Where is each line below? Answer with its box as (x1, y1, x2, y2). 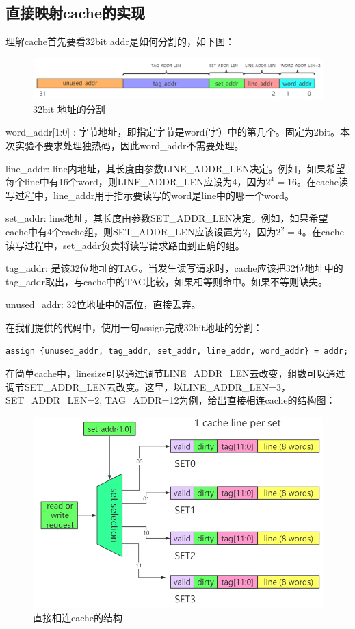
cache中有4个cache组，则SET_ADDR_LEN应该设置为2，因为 (5, 224, 276, 238)
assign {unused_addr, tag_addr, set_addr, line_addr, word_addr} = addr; (5, 346, 349, 356)
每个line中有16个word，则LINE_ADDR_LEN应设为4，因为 (5, 175, 266, 189)
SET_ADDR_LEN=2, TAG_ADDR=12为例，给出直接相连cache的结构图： (5, 393, 336, 407)
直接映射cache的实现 (5, 2, 146, 23)
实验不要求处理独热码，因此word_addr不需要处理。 (14, 138, 244, 153)
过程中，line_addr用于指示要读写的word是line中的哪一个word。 (14, 188, 295, 202)
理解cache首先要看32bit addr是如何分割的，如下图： (5, 34, 235, 49)
